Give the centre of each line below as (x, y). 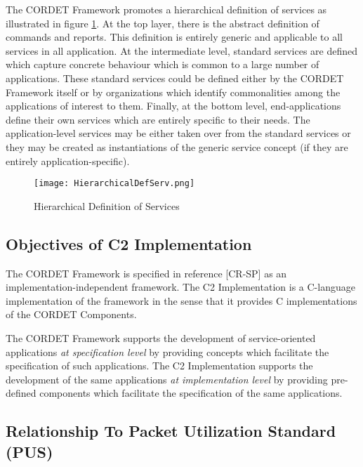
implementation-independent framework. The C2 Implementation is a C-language (180, 287)
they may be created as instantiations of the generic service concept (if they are (177, 146)
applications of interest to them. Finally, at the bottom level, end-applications (173, 106)
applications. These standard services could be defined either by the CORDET (175, 78)
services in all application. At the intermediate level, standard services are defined (182, 50)
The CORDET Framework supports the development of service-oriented (161, 337)
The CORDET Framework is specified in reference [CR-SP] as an (146, 273)
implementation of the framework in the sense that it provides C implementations (181, 300)
